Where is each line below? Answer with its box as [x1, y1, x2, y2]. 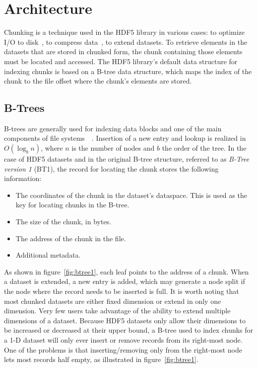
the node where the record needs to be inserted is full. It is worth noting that [4, 286, 239, 296]
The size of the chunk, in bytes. [15, 216, 112, 227]
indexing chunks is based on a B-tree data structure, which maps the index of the [4, 66, 252, 76]
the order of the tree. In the [162, 143, 247, 153]
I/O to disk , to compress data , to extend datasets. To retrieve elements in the [4, 36, 248, 47]
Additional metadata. [15, 250, 81, 260]
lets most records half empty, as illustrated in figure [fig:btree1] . [4, 354, 198, 365]
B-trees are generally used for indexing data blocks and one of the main [4, 123, 222, 133]
